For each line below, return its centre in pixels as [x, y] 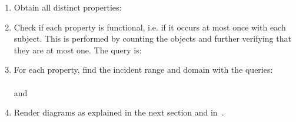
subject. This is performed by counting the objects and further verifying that [152, 38]
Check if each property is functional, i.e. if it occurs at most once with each [150, 27]
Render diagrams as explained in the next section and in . [119, 112]
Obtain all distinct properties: [68, 7]
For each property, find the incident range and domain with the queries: [143, 70]
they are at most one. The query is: [78, 50]
